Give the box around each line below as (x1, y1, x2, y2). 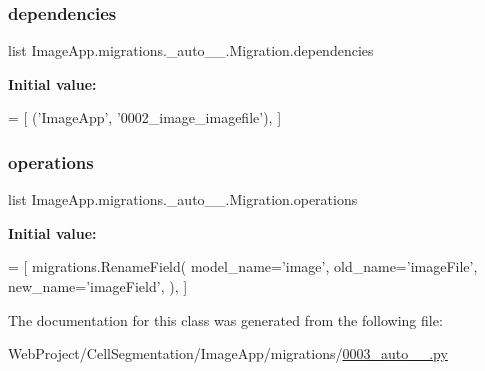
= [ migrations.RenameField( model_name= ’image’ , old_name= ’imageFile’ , (8, 256, 478, 277)
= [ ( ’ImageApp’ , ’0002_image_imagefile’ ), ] (8, 107, 282, 128)
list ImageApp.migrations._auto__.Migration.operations (8, 189, 358, 210)
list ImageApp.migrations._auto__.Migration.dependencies (8, 40, 374, 61)
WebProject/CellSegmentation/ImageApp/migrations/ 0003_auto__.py (8, 343, 448, 364)
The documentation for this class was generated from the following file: (8, 309, 443, 330)
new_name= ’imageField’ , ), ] (8, 276, 188, 296)
